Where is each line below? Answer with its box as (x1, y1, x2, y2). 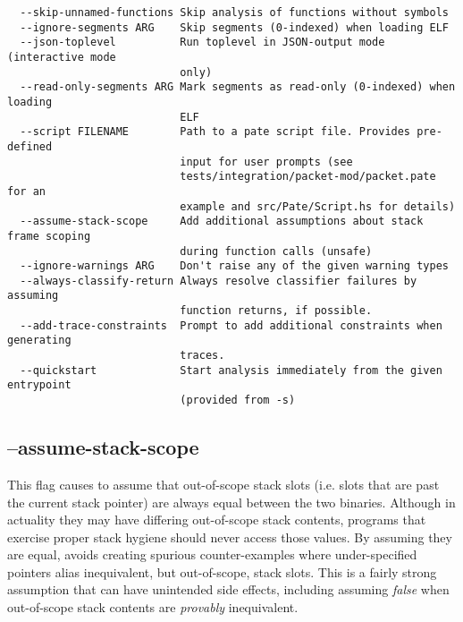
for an (7, 184, 46, 198)
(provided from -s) (180, 394, 296, 407)
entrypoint (7, 379, 72, 392)
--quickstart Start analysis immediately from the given (20, 363, 442, 377)
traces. (180, 349, 225, 362)
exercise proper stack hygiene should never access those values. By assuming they (7, 527, 452, 546)
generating (7, 334, 72, 347)
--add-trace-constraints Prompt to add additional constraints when (20, 319, 442, 332)
